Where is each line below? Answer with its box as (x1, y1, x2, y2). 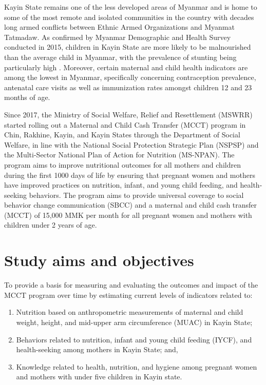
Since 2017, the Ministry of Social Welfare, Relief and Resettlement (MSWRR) (4, 109, 253, 119)
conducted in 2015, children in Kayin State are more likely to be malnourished (4, 42, 251, 52)
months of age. (4, 92, 50, 103)
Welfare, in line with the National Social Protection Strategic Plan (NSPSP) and (4, 139, 259, 150)
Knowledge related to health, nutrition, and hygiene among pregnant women (16, 361, 257, 372)
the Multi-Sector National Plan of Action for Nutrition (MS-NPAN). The (4, 149, 235, 160)
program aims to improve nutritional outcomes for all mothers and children (4, 159, 241, 170)
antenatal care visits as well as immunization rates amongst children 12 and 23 (4, 82, 252, 92)
